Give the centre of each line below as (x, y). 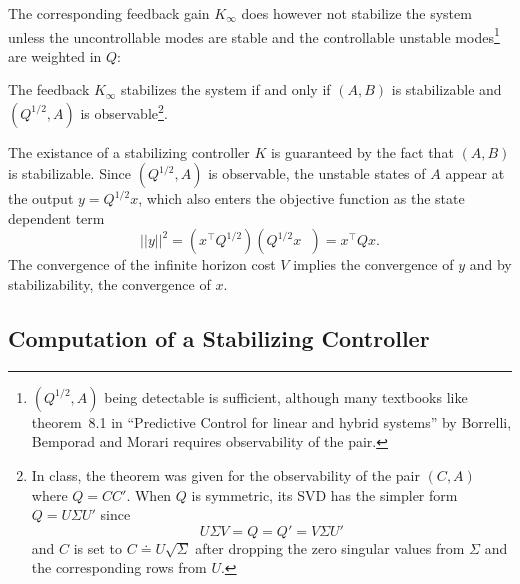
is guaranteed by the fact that (362, 151)
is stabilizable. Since (70, 173)
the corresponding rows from (119, 567)
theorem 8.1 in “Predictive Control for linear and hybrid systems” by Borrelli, (271, 421)
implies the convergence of (373, 264)
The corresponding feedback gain (109, 13)
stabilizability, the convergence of (109, 284)
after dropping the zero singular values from (330, 547)
